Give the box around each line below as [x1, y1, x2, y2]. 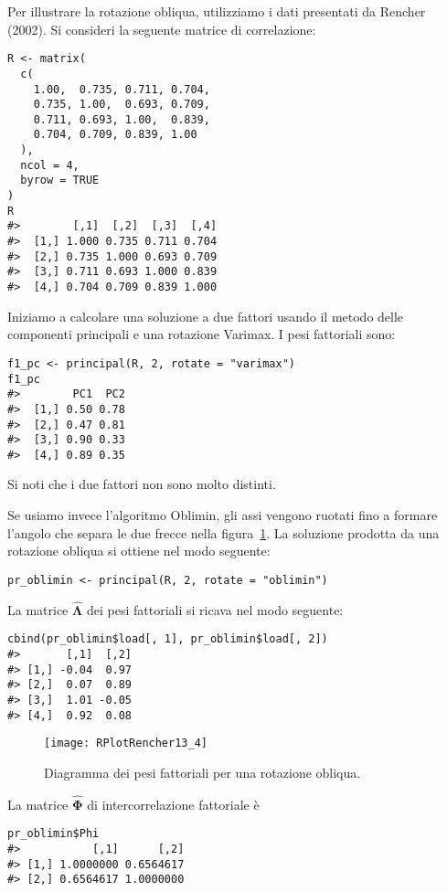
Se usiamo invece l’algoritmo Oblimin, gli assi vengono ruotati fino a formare [7, 505, 438, 525]
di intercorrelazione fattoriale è [87, 794, 260, 813]
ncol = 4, [20, 158, 80, 172]
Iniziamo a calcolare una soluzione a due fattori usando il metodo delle [7, 306, 404, 325]
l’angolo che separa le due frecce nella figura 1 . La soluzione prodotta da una [7, 523, 440, 542]
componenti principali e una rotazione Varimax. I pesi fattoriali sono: [7, 324, 396, 344]
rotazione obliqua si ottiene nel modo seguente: [7, 541, 271, 560]
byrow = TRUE [20, 174, 100, 187]
